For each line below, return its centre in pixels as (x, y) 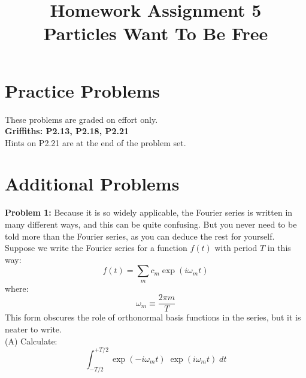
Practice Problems (82, 90)
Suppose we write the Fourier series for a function (96, 248)
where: (17, 288)
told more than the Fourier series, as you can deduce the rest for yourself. (140, 236)
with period (236, 248)
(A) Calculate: (31, 341)
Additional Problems (92, 184)
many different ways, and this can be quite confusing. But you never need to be (151, 224)
